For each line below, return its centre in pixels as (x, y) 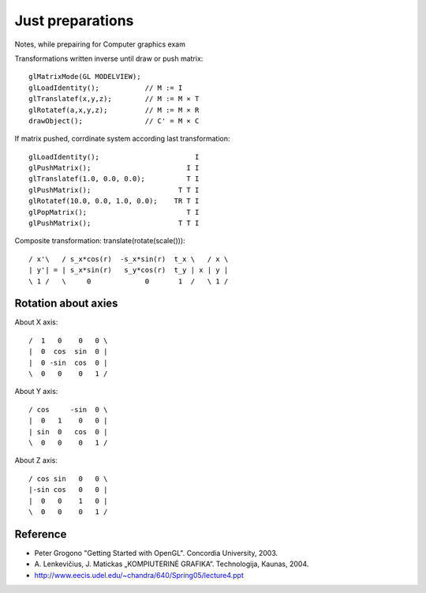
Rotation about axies (66, 304)
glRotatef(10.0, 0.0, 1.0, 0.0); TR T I (114, 201)
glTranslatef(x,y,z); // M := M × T (114, 99)
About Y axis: (36, 392)
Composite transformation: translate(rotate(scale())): (100, 241)
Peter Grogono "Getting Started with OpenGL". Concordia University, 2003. (156, 553)
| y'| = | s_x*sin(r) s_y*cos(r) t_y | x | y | (129, 270)
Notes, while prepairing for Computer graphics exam (100, 44)
